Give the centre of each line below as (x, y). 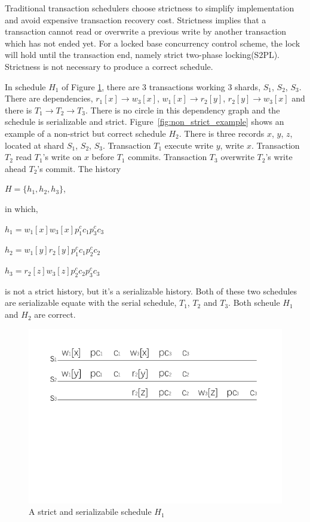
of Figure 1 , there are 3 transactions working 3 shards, (161, 86)
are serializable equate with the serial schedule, (91, 303)
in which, (22, 208)
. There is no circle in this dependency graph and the (182, 110)
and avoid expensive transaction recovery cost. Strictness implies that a (136, 19)
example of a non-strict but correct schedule (85, 133)
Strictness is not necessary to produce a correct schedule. (109, 66)
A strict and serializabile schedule (90, 512)
